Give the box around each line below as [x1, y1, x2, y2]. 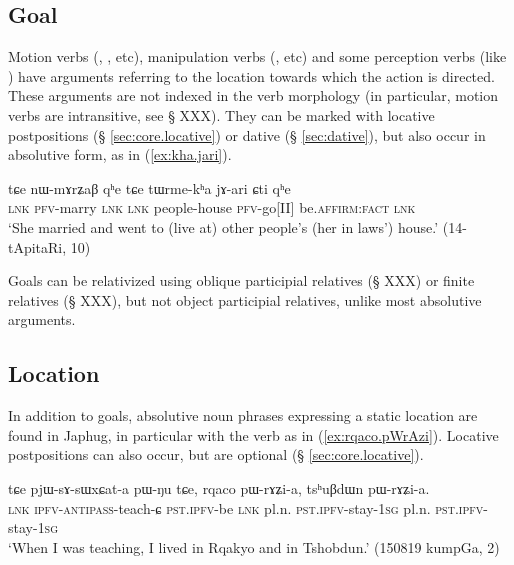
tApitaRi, [8, 236, 67, 257]
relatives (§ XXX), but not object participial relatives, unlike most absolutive [8, 289, 482, 310]
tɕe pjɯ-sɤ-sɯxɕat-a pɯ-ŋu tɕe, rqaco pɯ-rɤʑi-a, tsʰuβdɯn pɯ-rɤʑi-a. [8, 477, 430, 498]
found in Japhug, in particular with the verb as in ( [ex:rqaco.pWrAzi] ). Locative [8, 424, 499, 445]
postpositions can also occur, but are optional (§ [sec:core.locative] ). [8, 444, 424, 465]
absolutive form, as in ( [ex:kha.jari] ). [8, 144, 232, 165]
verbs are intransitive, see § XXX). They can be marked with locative [8, 104, 435, 125]
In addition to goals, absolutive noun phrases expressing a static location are [8, 405, 478, 426]
